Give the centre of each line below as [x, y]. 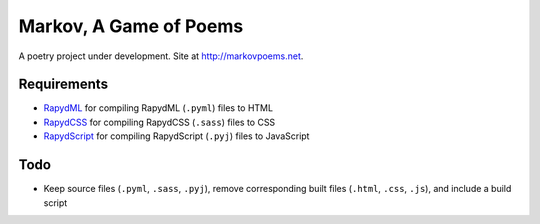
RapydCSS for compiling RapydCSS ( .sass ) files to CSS [159, 122]
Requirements [63, 84]
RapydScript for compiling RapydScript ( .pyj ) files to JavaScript [176, 136]
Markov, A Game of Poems [131, 26]
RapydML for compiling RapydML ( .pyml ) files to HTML [158, 108]
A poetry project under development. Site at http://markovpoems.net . [161, 56]
